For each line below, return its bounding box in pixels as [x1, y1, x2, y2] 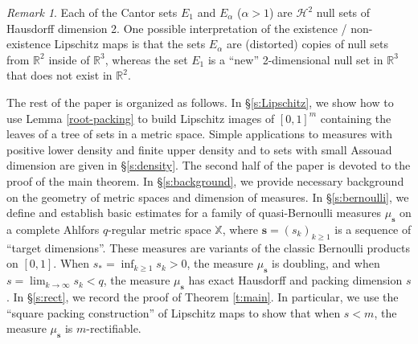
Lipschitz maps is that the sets [54, 35, 206, 52]
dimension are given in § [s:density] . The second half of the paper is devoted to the [6, 157, 411, 174]
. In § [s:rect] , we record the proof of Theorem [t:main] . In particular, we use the [6, 288, 399, 305]
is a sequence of [334, 220, 412, 237]
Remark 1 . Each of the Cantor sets [6, 4, 178, 20]
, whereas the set [104, 51, 188, 68]
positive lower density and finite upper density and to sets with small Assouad [6, 141, 392, 158]
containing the [320, 109, 391, 126]
